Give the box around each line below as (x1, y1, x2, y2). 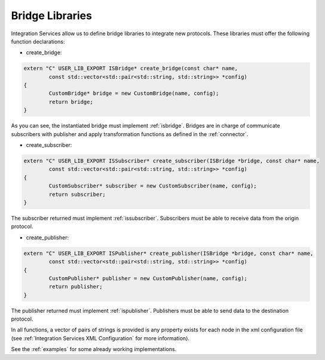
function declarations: (11, 38, 65, 45)
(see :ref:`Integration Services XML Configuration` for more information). (11, 334, 190, 341)
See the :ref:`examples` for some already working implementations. (11, 346, 177, 353)
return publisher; (48, 284, 103, 290)
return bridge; (48, 99, 94, 105)
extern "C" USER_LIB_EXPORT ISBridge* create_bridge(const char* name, (23, 65, 238, 72)
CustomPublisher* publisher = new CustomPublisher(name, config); (48, 275, 248, 282)
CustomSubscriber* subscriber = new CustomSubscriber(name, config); (48, 183, 257, 189)
